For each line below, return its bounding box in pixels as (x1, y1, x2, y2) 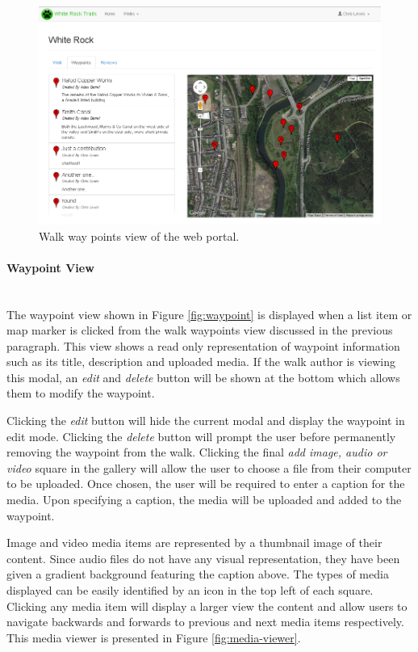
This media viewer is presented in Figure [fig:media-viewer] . (6, 629, 301, 646)
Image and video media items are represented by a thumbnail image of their (6, 534, 382, 551)
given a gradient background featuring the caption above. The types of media (6, 566, 389, 583)
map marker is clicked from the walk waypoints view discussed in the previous (6, 322, 393, 339)
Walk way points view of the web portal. (39, 227, 240, 244)
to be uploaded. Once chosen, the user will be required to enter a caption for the (6, 475, 405, 492)
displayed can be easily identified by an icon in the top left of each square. (6, 582, 374, 599)
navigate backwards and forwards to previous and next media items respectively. (6, 613, 404, 630)
